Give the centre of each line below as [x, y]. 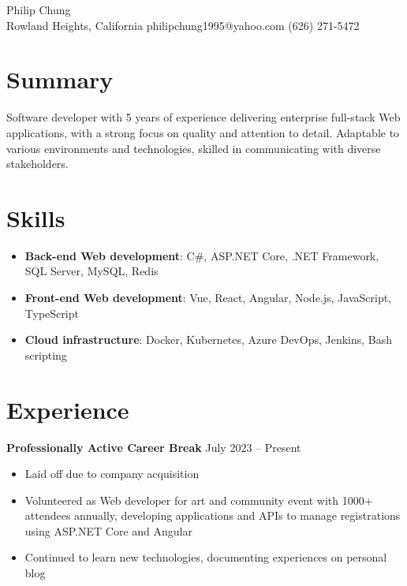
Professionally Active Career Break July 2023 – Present [154, 447]
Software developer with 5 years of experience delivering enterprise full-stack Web [203, 117]
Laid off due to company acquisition [112, 474]
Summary [60, 79]
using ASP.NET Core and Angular [108, 530]
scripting [46, 355]
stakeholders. [37, 164]
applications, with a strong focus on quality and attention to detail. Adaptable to [203, 132]
